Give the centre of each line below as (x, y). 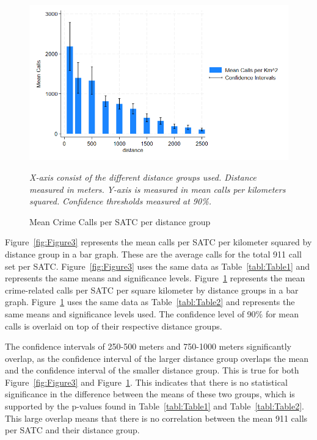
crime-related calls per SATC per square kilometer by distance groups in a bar (152, 290)
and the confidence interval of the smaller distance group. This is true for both (152, 370)
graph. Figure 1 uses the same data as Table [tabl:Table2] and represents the (150, 302)
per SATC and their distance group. (72, 430)
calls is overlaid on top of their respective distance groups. (114, 326)
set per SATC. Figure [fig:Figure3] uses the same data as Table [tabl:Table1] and (158, 266)
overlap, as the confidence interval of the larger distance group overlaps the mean (157, 358)
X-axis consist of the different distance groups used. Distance (143, 177)
